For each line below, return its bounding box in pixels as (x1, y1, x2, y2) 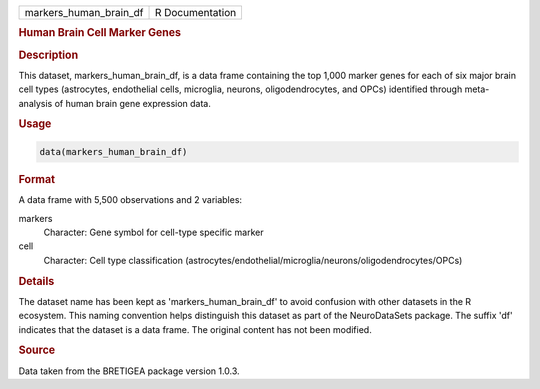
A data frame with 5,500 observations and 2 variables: (18, 194, 243, 206)
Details (18, 274, 55, 288)
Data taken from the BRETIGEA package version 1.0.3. (18, 365, 240, 377)
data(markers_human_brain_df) (39, 146, 188, 157)
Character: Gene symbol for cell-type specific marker (43, 226, 264, 238)
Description (18, 48, 79, 62)
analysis (18, 97, 53, 109)
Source (18, 343, 56, 357)
